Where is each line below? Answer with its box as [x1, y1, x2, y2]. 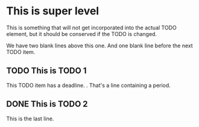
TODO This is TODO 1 [6, 66, 87, 76]
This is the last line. [6, 115, 54, 122]
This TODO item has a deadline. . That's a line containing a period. [6, 81, 171, 89]
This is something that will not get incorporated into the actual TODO [6, 24, 177, 31]
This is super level [6, 4, 99, 18]
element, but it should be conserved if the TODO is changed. [6, 30, 157, 37]
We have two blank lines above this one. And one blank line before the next [6, 42, 193, 49]
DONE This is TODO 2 [6, 99, 89, 109]
